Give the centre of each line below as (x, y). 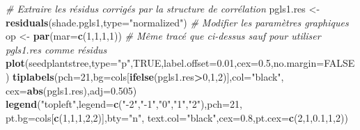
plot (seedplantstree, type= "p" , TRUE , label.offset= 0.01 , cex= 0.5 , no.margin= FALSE (180, 63)
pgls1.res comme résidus (56, 49)
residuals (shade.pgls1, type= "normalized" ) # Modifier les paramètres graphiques (177, 22)
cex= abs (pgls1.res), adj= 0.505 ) (71, 90)
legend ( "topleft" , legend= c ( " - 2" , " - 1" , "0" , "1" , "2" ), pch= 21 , (124, 104)
